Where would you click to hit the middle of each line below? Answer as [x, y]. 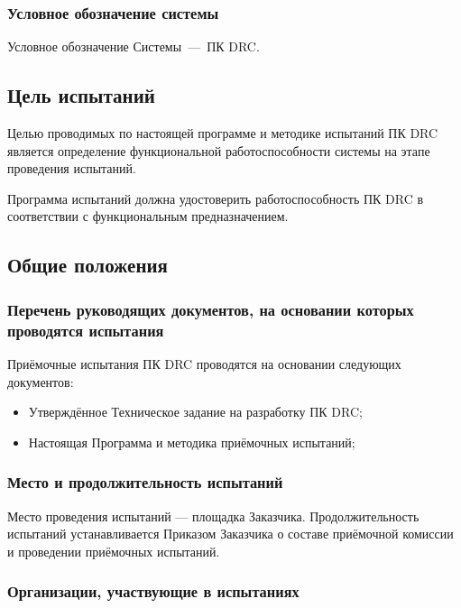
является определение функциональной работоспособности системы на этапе [219, 150]
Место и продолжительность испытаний [145, 482]
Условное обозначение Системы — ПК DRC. [134, 46]
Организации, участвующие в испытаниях [153, 591]
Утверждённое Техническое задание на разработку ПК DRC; [195, 412]
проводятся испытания [86, 330]
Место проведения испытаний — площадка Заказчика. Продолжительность [213, 516]
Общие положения [88, 265]
